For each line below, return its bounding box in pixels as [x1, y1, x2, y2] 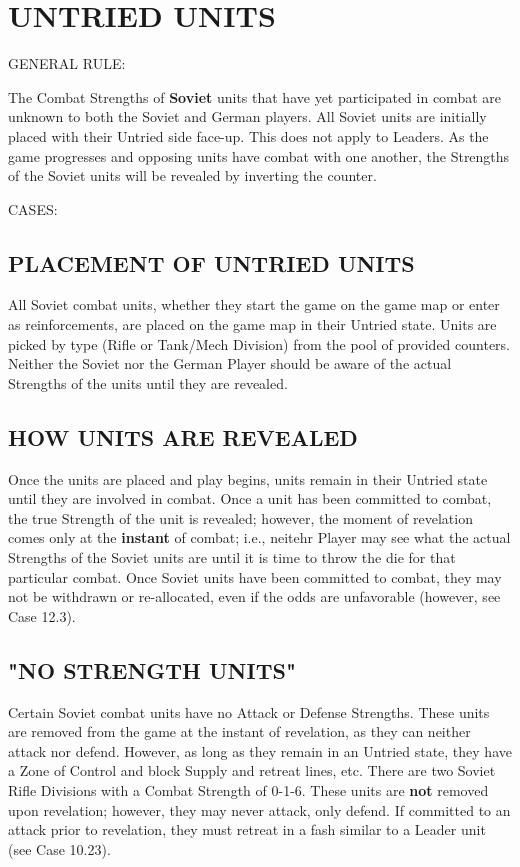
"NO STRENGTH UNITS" [8, 654, 296, 685]
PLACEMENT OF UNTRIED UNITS [8, 247, 415, 278]
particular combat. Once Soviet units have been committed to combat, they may [8, 566, 502, 587]
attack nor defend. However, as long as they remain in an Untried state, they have [8, 740, 512, 761]
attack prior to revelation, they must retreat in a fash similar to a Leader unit [8, 819, 486, 840]
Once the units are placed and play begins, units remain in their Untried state [8, 468, 488, 489]
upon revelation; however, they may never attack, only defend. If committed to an [8, 799, 511, 820]
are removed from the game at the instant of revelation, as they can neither [8, 721, 471, 742]
